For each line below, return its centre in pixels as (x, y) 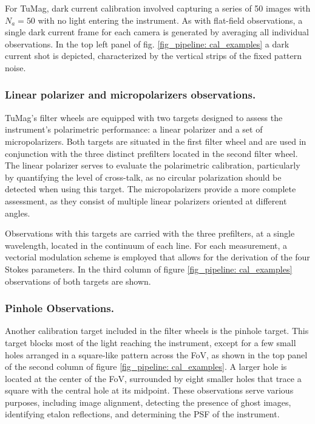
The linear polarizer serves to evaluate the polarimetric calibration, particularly (153, 165)
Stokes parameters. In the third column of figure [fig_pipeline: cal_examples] (149, 269)
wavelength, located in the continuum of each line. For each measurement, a (146, 245)
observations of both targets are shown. (78, 281)
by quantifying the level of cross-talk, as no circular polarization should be (143, 177)
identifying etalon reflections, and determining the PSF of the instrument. (142, 414)
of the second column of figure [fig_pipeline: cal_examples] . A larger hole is (146, 367)
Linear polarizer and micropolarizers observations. (130, 95)
